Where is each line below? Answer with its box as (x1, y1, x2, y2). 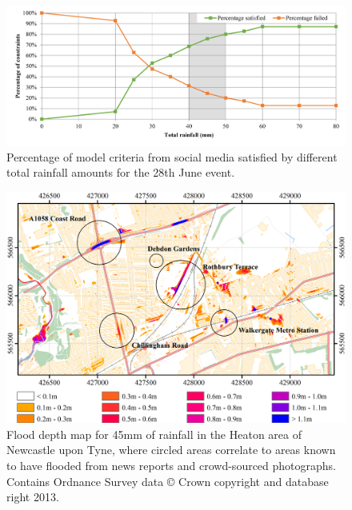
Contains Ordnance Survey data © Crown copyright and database (6, 472, 329, 489)
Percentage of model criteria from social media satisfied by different (6, 148, 338, 165)
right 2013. (6, 488, 59, 505)
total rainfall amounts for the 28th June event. (6, 164, 235, 181)
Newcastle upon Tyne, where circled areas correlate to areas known (6, 441, 336, 458)
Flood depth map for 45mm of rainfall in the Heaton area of (6, 425, 302, 442)
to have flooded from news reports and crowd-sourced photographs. (6, 457, 337, 474)
